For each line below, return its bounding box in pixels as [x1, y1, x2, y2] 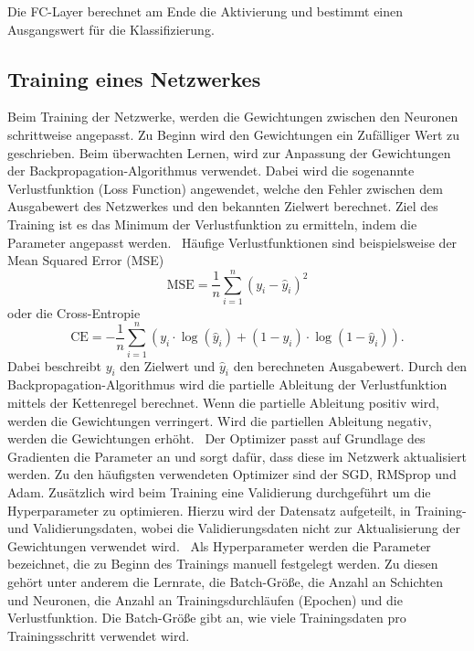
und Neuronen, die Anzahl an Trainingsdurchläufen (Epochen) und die [7, 590, 403, 609]
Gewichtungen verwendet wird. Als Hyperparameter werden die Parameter [7, 536, 431, 555]
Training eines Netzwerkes [7, 64, 261, 92]
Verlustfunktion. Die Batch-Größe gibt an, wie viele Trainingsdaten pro [7, 608, 406, 627]
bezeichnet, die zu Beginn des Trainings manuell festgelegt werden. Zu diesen [7, 554, 438, 573]
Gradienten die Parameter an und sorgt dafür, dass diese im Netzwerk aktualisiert [7, 446, 468, 465]
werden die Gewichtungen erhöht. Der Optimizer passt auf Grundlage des [7, 429, 426, 448]
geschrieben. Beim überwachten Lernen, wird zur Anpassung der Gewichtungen [7, 143, 451, 162]
